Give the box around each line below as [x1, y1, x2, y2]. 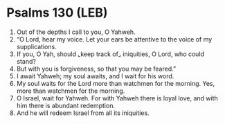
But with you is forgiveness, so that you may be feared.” [16, 64, 177, 73]
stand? [16, 57, 36, 65]
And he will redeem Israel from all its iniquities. [16, 109, 150, 117]
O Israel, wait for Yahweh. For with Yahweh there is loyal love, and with [16, 94, 219, 102]
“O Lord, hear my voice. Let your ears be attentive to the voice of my [16, 35, 213, 43]
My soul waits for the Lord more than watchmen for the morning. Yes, [16, 79, 215, 87]
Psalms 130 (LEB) [6, 5, 108, 21]
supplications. [16, 42, 57, 51]
